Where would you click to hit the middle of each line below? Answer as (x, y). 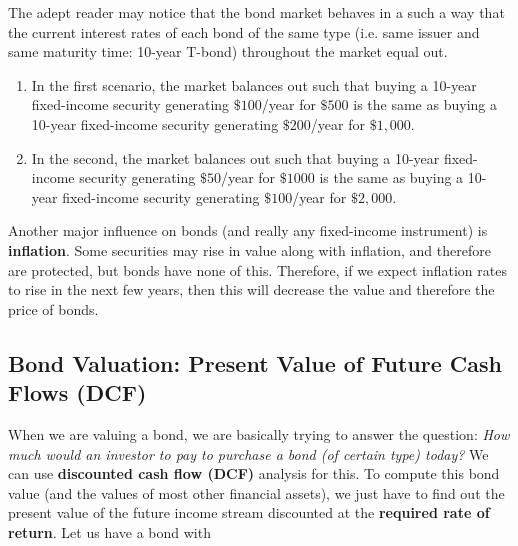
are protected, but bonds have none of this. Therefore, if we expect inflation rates (257, 269)
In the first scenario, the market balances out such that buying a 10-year (254, 84)
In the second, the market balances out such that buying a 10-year (235, 157)
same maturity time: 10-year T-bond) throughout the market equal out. (228, 51)
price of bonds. (53, 308)
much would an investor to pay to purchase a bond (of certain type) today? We (248, 453)
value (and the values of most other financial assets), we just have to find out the (256, 492)
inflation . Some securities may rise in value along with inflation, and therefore (249, 249)
